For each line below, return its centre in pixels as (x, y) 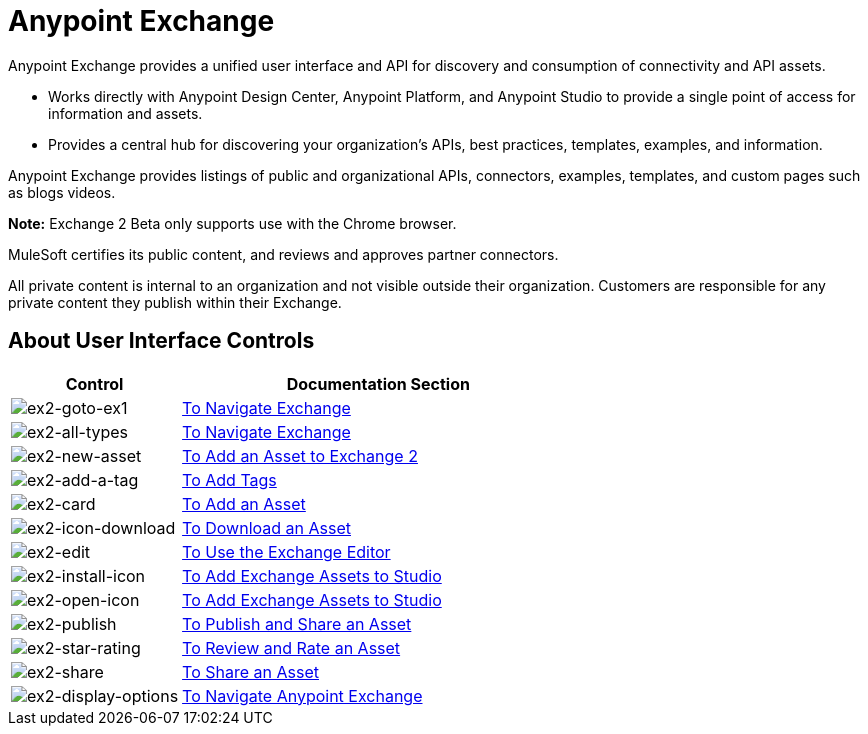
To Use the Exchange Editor (286, 551)
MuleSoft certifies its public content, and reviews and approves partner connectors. (283, 254)
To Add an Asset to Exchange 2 (300, 455)
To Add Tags (229, 479)
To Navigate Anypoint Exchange (302, 695)
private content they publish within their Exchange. (175, 302)
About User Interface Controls (161, 341)
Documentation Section (378, 383)
